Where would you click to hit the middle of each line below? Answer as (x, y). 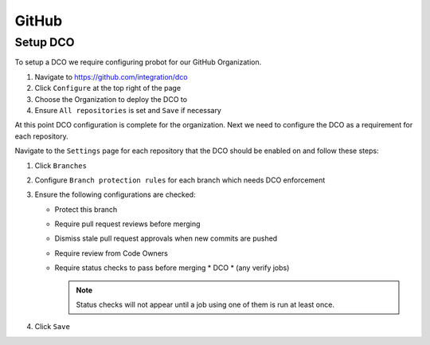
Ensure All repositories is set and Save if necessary (128, 110)
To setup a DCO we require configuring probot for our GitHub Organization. (138, 62)
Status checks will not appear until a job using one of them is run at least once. (205, 305)
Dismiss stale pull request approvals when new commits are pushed (166, 238)
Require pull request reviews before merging (127, 224)
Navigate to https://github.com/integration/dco (111, 76)
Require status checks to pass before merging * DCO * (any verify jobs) (172, 268)
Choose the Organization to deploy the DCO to (111, 99)
